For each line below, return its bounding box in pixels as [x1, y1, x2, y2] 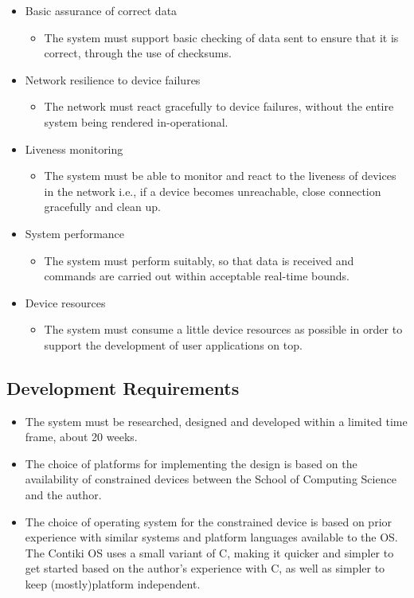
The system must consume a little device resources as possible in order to [44, 321, 403, 338]
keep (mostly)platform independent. [25, 576, 201, 592]
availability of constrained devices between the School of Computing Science [25, 471, 396, 487]
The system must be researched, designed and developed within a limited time [25, 412, 408, 429]
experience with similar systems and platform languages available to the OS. [25, 529, 398, 545]
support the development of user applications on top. [44, 336, 303, 353]
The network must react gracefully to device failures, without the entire [44, 98, 394, 115]
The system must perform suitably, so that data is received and [44, 252, 354, 268]
